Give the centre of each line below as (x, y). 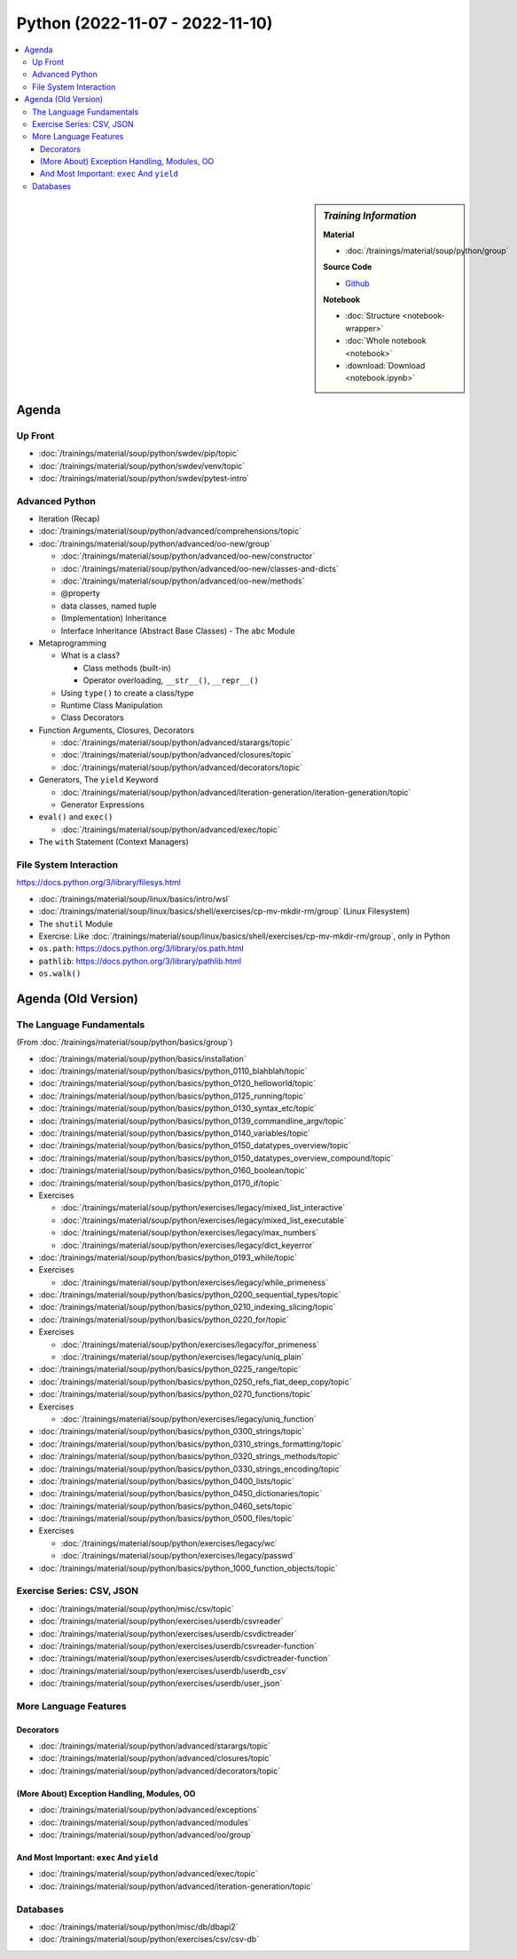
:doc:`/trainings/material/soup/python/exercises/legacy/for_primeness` (190, 1344)
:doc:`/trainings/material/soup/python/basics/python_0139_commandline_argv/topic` (192, 1121)
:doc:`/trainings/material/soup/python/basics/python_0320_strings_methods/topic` (189, 1456)
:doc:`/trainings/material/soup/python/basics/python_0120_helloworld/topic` (177, 1083)
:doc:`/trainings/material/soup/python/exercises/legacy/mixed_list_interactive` (203, 1208)
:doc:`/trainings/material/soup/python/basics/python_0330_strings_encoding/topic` (190, 1469)
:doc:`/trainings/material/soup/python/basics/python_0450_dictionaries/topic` (180, 1494)
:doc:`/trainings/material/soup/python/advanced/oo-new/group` (155, 543)
